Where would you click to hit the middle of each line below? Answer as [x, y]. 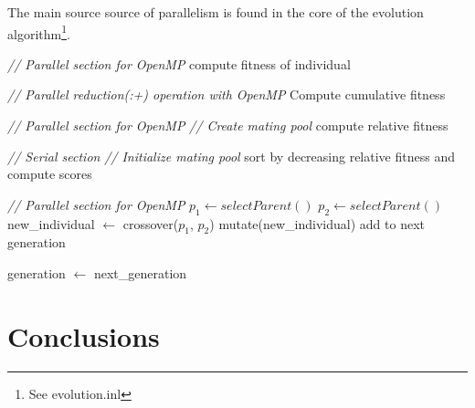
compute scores [50, 174]
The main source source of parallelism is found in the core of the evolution [216, 12]
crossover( [151, 223]
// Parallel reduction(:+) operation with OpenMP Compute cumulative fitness [227, 94]
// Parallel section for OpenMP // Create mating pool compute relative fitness [228, 126]
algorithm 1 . [39, 32]
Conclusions [84, 335]
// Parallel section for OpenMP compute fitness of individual [179, 63]
